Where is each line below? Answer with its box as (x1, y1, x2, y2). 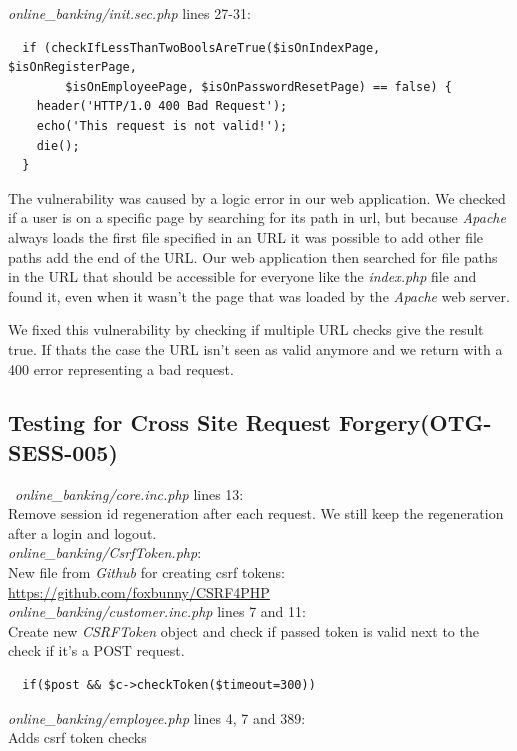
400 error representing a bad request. (8, 358, 234, 379)
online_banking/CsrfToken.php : (8, 542, 202, 563)
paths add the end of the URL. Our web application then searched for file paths (8, 246, 498, 267)
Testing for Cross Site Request (8, 407, 331, 438)
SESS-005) (8, 436, 118, 467)
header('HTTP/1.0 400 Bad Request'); (36, 99, 288, 114)
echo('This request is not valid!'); (36, 118, 288, 133)
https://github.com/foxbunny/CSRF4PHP (8, 581, 270, 602)
